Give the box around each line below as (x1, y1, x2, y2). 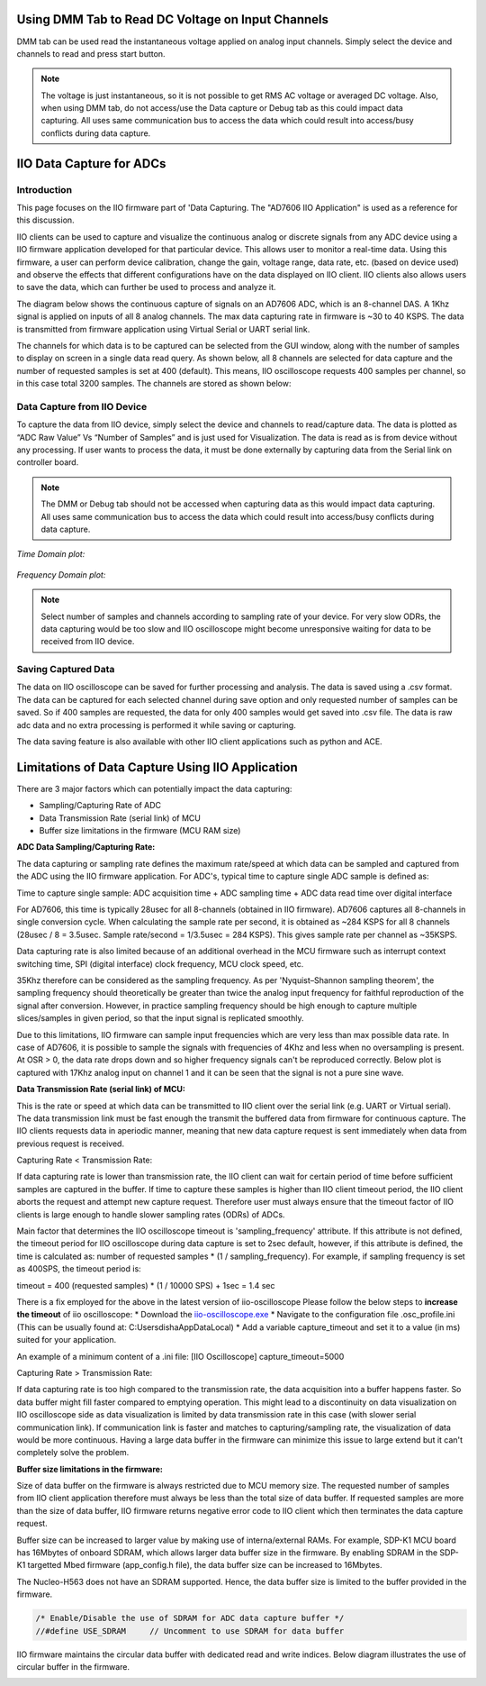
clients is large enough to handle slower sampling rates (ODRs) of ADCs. (16, 1208, 285, 1220)
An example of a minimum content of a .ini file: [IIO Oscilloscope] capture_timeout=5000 (16, 1351, 345, 1362)
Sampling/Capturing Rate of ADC (39, 800, 162, 811)
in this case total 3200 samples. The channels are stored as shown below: (16, 378, 292, 389)
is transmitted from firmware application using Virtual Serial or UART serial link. (16, 324, 310, 334)
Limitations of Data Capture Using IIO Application (16, 760, 298, 775)
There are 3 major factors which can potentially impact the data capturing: (16, 783, 292, 794)
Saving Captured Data (16, 663, 115, 676)
